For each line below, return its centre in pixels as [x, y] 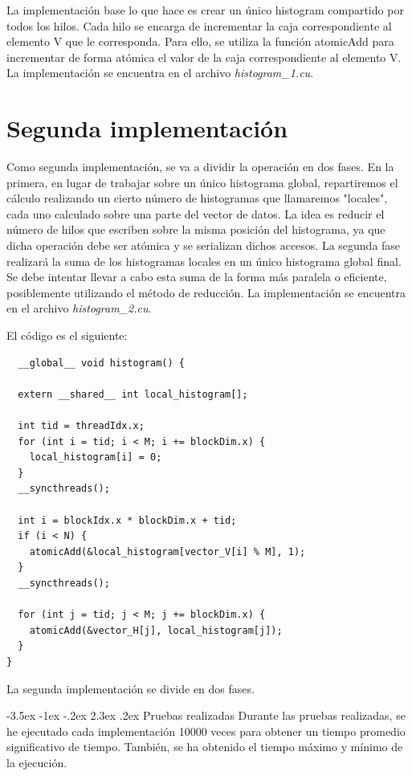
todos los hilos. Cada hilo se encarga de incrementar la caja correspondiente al [199, 25]
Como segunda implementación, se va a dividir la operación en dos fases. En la [200, 167]
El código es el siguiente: [67, 335]
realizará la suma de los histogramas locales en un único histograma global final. [204, 261]
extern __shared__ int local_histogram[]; [133, 394]
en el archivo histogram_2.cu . [79, 308]
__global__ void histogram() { [101, 363]
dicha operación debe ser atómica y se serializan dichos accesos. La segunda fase [204, 245]
